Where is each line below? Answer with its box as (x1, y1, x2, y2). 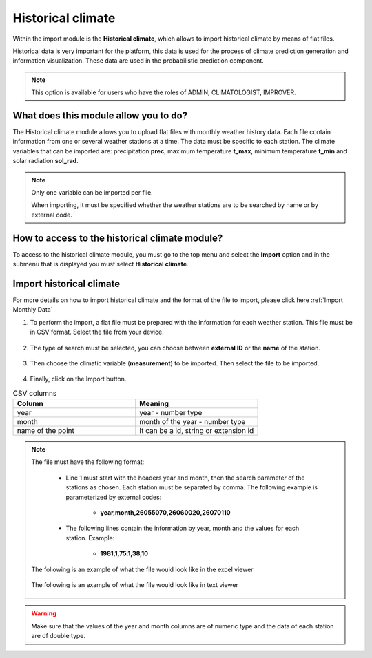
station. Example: (65, 533, 115, 542)
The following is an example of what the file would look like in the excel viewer (31, 565, 254, 573)
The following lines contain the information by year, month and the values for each (65, 524, 300, 533)
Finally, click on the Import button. (30, 375, 127, 383)
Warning (31, 609, 56, 617)
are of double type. (31, 632, 86, 640)
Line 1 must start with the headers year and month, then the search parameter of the (65, 474, 305, 482)
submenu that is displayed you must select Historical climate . (12, 260, 189, 268)
